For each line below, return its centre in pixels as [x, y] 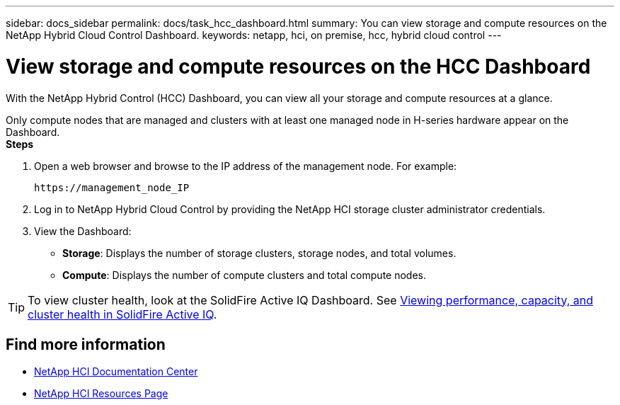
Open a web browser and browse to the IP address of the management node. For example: [246, 166]
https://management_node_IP [112, 187]
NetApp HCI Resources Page [101, 394]
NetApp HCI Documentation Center [116, 372]
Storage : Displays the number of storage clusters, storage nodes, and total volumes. [259, 253]
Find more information [86, 344]
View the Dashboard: [83, 231]
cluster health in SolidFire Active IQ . [122, 314]
